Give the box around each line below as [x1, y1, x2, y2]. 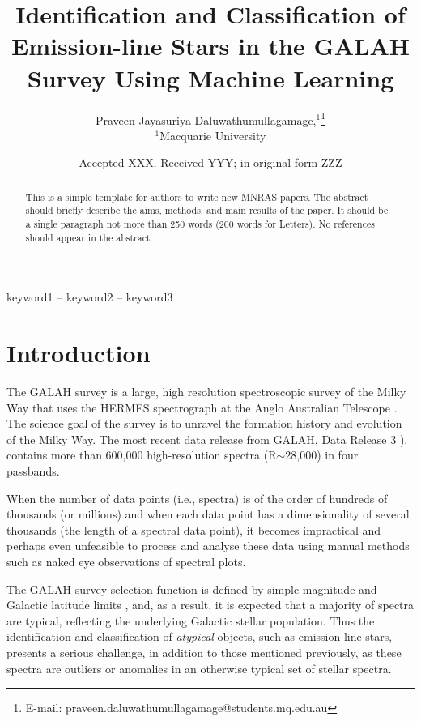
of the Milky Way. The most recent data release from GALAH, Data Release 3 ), [6, 430, 408, 447]
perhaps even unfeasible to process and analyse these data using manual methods [6, 537, 410, 554]
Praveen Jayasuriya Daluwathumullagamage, [95, 111, 317, 128]
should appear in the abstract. [25, 230, 153, 244]
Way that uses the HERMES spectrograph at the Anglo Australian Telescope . [6, 399, 398, 416]
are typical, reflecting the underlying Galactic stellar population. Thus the [6, 612, 375, 629]
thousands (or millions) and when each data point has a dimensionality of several [6, 506, 410, 523]
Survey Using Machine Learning [27, 61, 394, 94]
